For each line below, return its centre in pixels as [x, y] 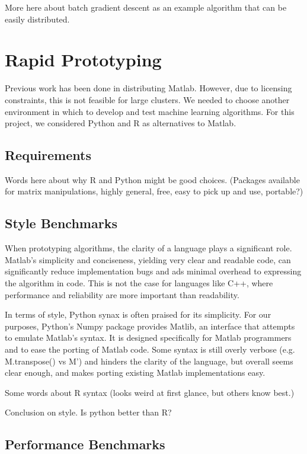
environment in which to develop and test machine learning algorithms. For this [150, 111]
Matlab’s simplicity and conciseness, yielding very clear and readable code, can [148, 259]
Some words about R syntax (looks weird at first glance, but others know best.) [150, 392]
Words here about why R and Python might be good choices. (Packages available [152, 179]
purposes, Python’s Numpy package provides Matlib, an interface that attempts [150, 326]
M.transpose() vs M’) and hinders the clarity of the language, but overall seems [149, 361]
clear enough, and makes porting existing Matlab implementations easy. [135, 373]
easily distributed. [37, 19]
